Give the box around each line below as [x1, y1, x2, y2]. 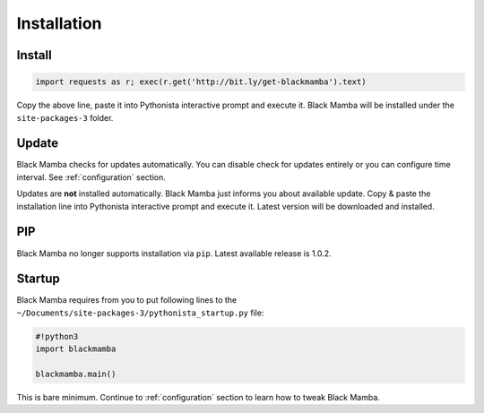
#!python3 [35, 331, 79, 341]
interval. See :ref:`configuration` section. [16, 171, 166, 183]
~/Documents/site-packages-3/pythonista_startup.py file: [16, 307, 264, 318]
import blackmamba [35, 344, 117, 354]
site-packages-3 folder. [16, 112, 114, 123]
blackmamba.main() [35, 368, 117, 379]
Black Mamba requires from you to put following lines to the [16, 295, 238, 305]
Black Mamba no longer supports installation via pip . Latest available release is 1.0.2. [16, 247, 332, 259]
